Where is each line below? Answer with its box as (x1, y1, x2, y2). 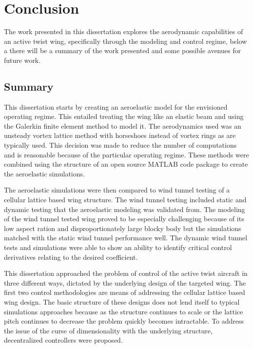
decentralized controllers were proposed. (4, 335, 123, 345)
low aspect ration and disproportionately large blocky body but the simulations (4, 223, 241, 233)
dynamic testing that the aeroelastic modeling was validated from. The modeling (4, 204, 245, 214)
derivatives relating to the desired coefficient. (4, 251, 138, 262)
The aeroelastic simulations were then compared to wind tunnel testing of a (4, 185, 230, 195)
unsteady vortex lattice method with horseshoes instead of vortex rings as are (4, 130, 236, 140)
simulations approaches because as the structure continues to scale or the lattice (4, 306, 243, 316)
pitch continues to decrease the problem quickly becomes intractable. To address (4, 316, 244, 326)
